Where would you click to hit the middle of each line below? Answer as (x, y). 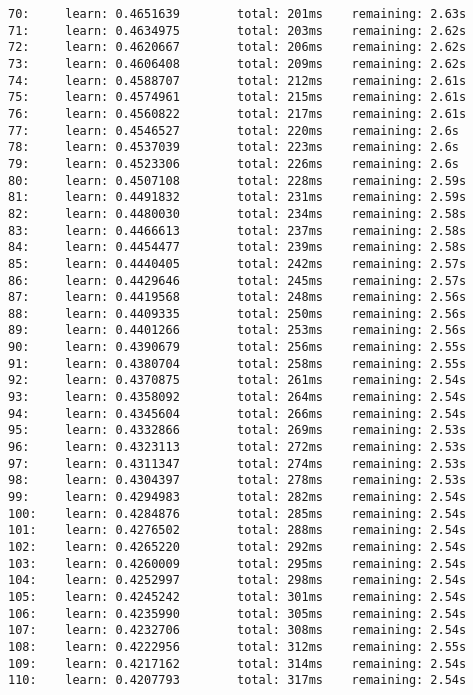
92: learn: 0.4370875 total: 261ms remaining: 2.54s (237, 380)
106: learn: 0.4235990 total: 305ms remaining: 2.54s (237, 613)
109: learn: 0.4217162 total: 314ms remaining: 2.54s (237, 663)
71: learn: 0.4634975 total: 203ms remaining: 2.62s (237, 30)
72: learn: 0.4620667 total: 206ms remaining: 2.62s (237, 47)
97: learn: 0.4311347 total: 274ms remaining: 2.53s (237, 463)
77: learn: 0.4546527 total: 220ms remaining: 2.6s (234, 130)
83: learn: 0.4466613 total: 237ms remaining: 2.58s (237, 230)
